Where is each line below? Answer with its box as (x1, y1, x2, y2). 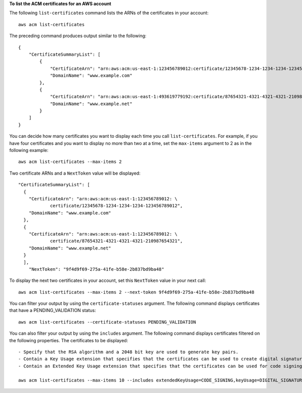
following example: (9, 147, 49, 153)
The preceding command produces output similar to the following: (9, 33, 147, 39)
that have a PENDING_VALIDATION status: (9, 307, 97, 313)
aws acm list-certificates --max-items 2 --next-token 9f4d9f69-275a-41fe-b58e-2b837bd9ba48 (18, 289, 255, 295)
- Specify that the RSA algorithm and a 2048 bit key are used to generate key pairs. (18, 349, 239, 355)
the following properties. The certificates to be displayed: (9, 337, 128, 343)
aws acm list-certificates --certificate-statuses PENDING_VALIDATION (18, 319, 196, 325)
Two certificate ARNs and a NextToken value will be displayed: (9, 170, 141, 176)
